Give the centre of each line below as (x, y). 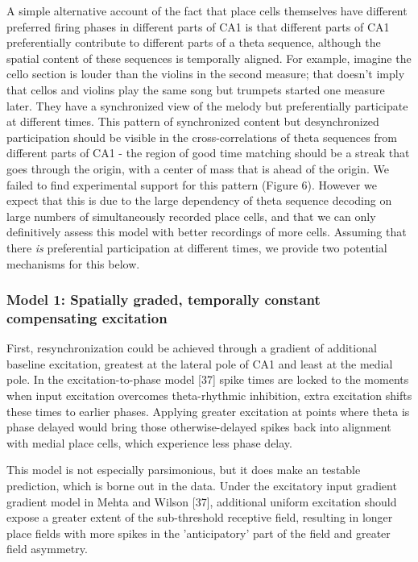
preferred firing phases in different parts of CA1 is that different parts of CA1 (198, 26)
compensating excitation (87, 317)
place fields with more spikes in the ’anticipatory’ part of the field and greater (199, 533)
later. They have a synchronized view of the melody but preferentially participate (207, 105)
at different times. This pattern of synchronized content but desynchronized (193, 121)
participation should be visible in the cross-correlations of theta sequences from (202, 137)
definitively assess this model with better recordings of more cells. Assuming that (207, 232)
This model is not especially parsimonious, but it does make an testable (184, 470)
